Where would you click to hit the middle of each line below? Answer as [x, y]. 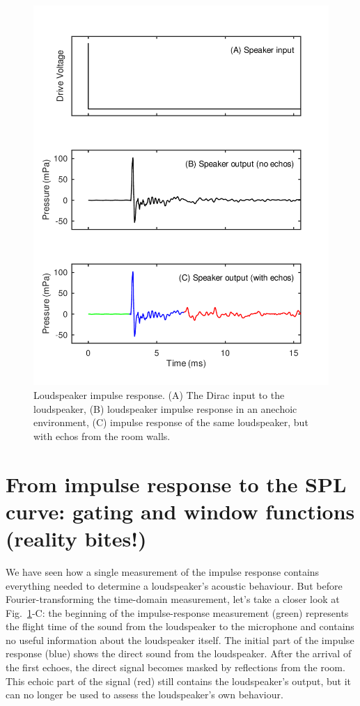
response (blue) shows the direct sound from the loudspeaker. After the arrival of [179, 653]
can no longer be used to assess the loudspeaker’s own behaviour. [144, 695]
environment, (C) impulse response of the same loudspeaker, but [171, 422]
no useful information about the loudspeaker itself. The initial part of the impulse [180, 640]
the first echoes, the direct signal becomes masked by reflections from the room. [175, 667]
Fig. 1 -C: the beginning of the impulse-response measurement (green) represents [177, 612]
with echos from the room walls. [102, 436]
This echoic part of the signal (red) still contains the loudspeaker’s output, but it [179, 681]
